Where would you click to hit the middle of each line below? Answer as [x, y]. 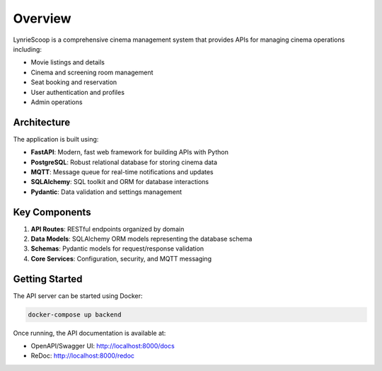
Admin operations [57, 102]
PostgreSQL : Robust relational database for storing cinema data [124, 162]
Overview [42, 18]
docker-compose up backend [75, 314]
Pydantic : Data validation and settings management [106, 192]
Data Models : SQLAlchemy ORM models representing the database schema [141, 239]
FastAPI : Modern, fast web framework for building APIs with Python [130, 152]
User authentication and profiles [78, 92]
